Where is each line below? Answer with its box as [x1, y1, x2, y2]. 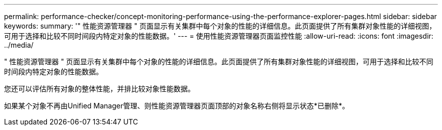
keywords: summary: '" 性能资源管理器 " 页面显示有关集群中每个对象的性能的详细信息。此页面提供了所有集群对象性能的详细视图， [4, 22, 436, 30]
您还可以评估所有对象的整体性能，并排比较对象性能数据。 [4, 84, 195, 93]
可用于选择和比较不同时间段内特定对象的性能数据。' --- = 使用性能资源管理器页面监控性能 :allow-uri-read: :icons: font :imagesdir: [4, 32, 433, 40]
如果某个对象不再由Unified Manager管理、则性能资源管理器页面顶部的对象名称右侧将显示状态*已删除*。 [4, 101, 350, 110]
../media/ [4, 41, 34, 49]
